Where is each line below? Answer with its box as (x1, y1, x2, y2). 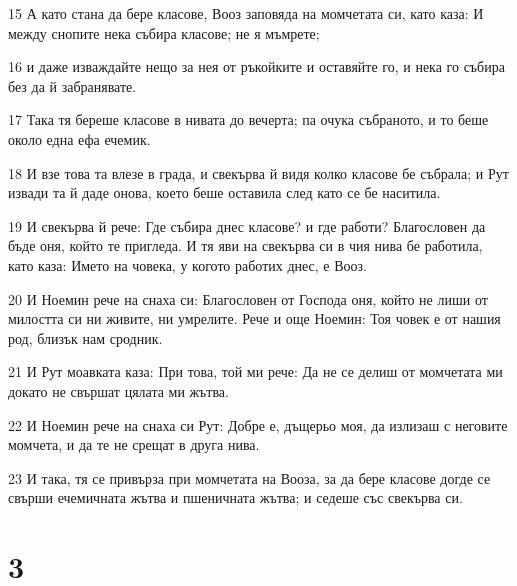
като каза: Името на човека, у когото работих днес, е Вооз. (8, 254, 367, 275)
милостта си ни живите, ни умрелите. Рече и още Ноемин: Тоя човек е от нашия (8, 308, 501, 329)
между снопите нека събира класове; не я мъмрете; (8, 22, 320, 43)
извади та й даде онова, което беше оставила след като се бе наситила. (8, 182, 441, 203)
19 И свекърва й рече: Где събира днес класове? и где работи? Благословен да (8, 215, 486, 236)
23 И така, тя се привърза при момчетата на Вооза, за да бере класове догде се (8, 467, 491, 488)
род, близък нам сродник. (8, 327, 163, 348)
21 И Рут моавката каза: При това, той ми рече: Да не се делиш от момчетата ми (8, 361, 503, 382)
